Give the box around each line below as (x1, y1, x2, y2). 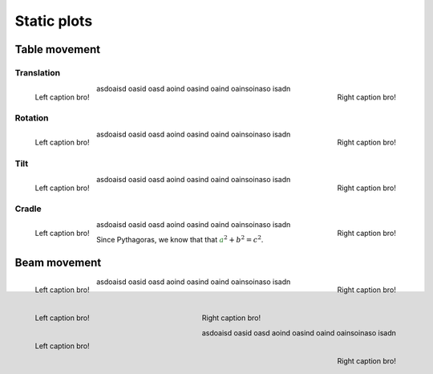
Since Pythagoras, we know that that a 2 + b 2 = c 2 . (96, 234, 264, 244)
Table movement (14, 43, 100, 56)
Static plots (14, 12, 93, 30)
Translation (14, 67, 60, 78)
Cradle (14, 203, 42, 214)
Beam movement (14, 255, 102, 269)
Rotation (14, 112, 49, 124)
